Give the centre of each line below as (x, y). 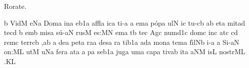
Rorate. (15, 6)
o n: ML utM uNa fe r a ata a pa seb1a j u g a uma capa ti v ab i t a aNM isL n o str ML (125, 51)
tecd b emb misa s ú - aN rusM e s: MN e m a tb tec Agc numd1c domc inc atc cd (121, 32)
